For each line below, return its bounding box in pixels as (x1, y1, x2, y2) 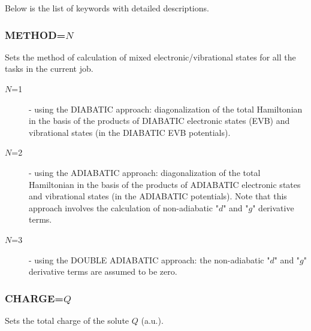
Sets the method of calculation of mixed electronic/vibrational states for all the (5, 50, 296, 63)
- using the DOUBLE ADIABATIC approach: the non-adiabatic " (29, 253, 270, 266)
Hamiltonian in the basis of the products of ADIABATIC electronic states (29, 178, 301, 190)
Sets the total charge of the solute (5, 314, 129, 326)
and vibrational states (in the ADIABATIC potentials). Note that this (29, 190, 287, 202)
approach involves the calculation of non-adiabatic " (29, 201, 219, 214)
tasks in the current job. (5, 62, 93, 75)
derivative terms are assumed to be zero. (29, 265, 177, 278)
